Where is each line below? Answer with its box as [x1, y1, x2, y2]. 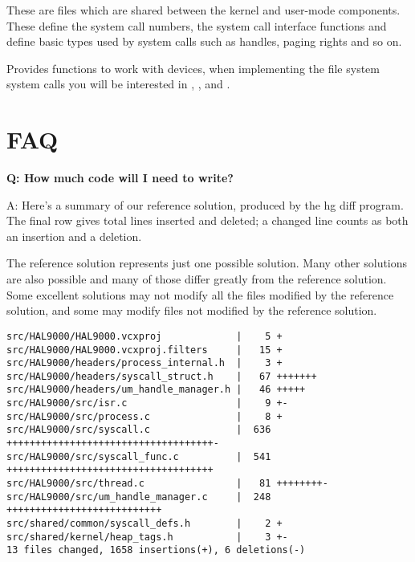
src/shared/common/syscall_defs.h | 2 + [6, 518, 283, 530]
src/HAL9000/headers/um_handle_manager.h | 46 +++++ [6, 384, 306, 396]
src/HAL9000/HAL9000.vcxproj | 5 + [6, 330, 283, 342]
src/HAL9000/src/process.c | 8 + [6, 410, 283, 422]
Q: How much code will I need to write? [6, 169, 234, 186]
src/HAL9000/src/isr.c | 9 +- [6, 397, 288, 409]
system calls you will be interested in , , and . [6, 75, 230, 92]
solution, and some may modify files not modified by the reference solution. [6, 302, 377, 319]
